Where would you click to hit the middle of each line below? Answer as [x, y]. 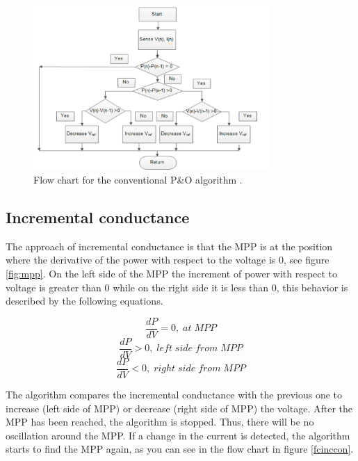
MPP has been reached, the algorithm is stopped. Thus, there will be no [160, 422]
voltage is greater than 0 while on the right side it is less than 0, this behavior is [177, 287]
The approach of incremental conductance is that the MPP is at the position [169, 246]
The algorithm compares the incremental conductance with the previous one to [174, 395]
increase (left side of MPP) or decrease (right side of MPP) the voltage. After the [179, 408]
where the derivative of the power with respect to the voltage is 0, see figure [168, 260]
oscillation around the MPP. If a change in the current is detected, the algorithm [178, 435]
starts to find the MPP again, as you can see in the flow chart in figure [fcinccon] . [180, 449]
